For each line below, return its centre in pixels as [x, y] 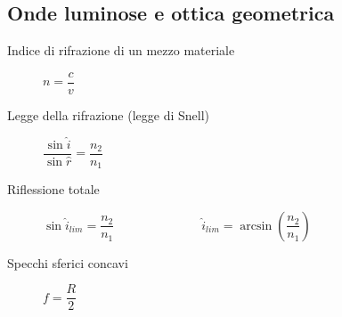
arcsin [256, 226]
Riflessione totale [53, 189]
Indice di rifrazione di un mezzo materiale [121, 50]
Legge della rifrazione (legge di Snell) [108, 114]
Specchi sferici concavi [68, 262]
